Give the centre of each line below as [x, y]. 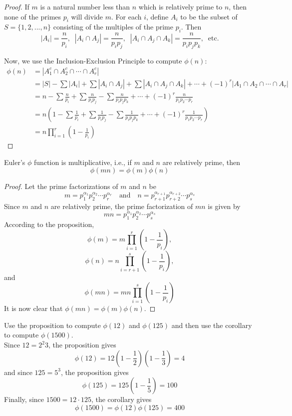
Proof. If [17, 6]
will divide [87, 16]
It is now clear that [33, 308]
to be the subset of [209, 16]
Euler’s [15, 162]
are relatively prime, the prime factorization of [122, 206]
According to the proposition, [49, 224]
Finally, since [24, 399]
